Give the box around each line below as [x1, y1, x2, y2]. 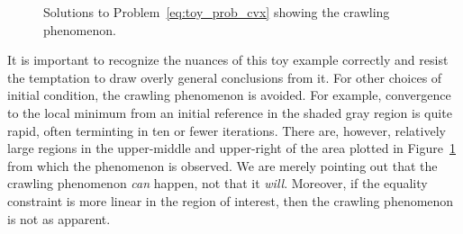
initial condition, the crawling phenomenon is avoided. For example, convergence [7, 85, 451, 104]
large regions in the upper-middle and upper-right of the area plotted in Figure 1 [7, 139, 456, 157]
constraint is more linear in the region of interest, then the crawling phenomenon [7, 191, 454, 210]
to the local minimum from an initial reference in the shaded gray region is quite [7, 103, 452, 121]
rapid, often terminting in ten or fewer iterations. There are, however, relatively [7, 121, 446, 139]
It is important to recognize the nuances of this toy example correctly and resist [7, 50, 449, 69]
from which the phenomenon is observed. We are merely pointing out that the [7, 156, 438, 175]
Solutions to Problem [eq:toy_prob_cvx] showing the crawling [43, 3, 390, 21]
